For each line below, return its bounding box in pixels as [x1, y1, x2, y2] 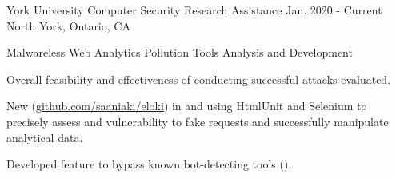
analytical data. [6, 129, 83, 145]
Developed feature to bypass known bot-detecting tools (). [6, 156, 292, 172]
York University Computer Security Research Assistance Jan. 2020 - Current [6, 2, 382, 18]
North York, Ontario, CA [6, 17, 130, 34]
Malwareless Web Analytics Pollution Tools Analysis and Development [6, 44, 353, 61]
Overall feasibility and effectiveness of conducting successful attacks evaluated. [6, 70, 391, 87]
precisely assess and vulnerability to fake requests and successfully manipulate [6, 113, 389, 129]
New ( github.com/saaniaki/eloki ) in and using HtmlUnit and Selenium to [6, 97, 367, 114]
